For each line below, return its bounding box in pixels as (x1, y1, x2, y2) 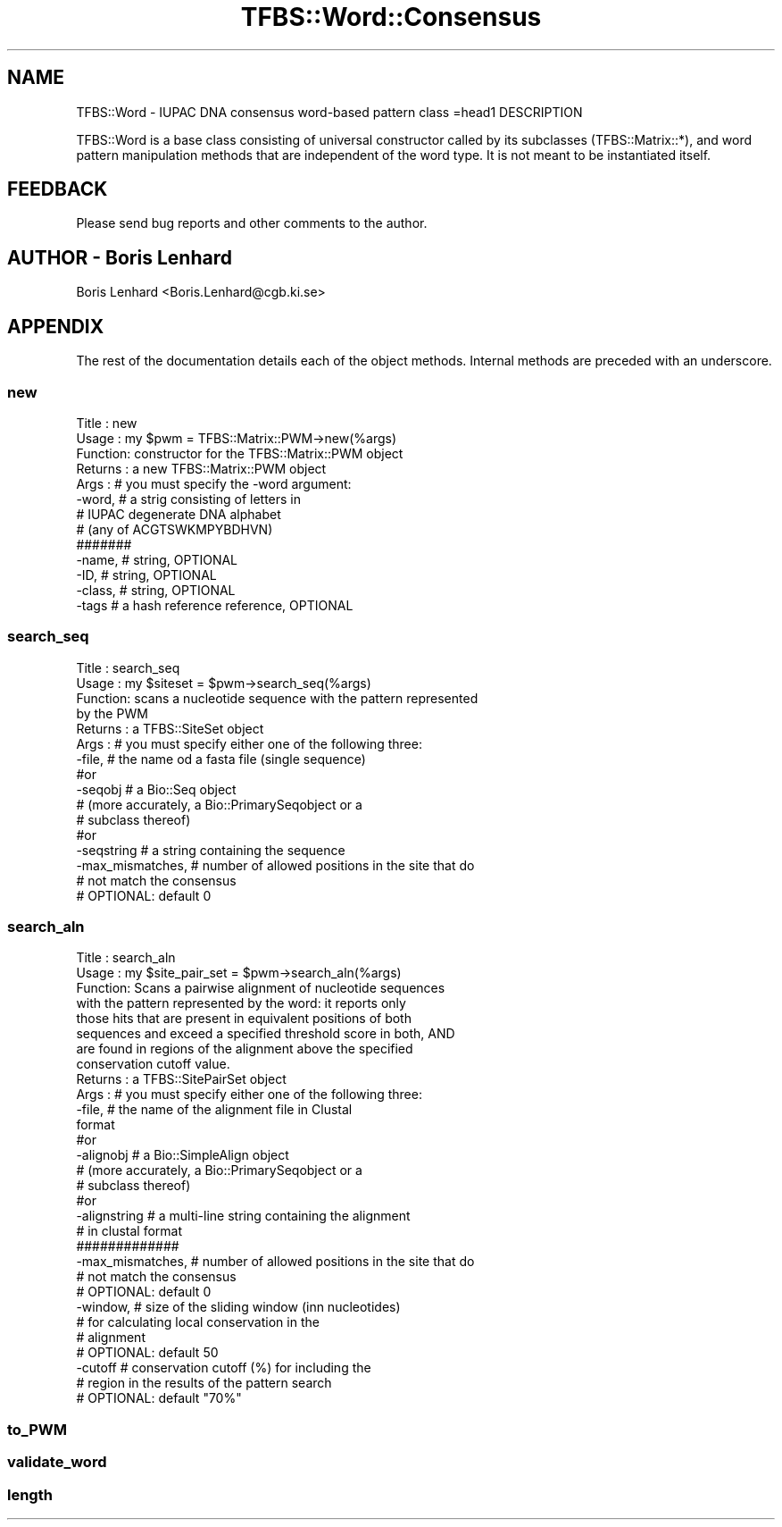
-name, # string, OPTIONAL (76, 551, 238, 567)
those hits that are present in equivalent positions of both (76, 1011, 412, 1027)
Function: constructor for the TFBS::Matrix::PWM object (76, 445, 403, 461)
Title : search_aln (76, 950, 176, 966)
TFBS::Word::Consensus (240, 2, 542, 32)
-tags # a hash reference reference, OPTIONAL (76, 597, 354, 613)
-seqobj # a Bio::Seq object (76, 781, 237, 797)
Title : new (76, 415, 137, 431)
